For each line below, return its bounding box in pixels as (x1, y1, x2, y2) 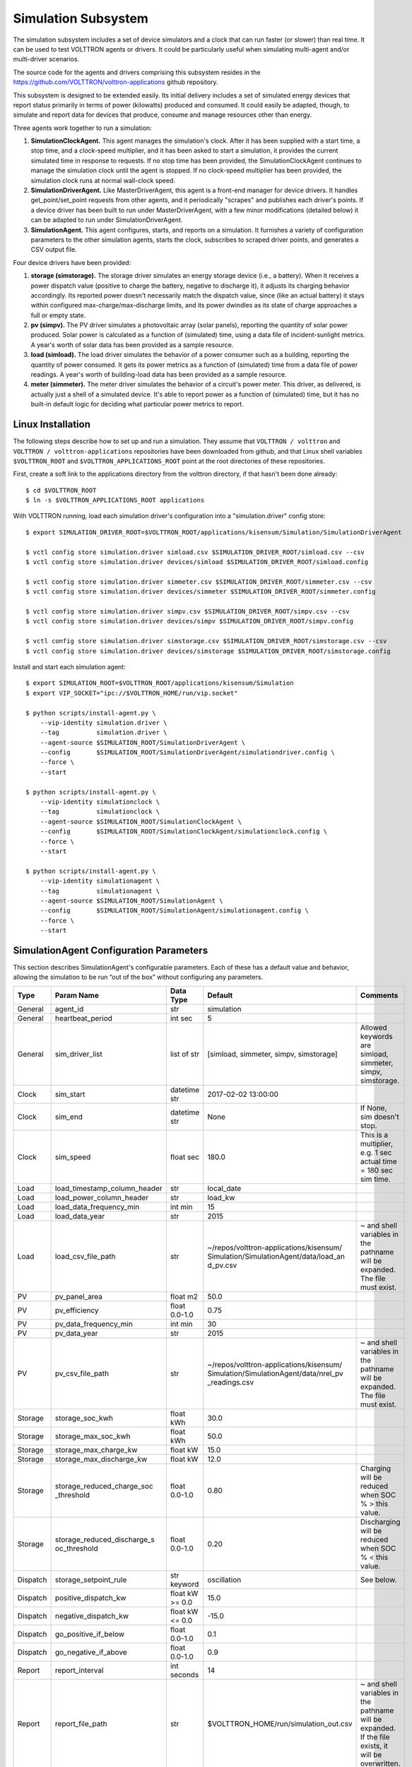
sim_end (54, 1112, 83, 1122)
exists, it (360, 1741, 388, 1751)
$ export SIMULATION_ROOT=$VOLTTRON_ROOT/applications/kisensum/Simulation (25, 679, 294, 687)
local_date (207, 1183, 242, 1193)
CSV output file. (30, 245, 77, 254)
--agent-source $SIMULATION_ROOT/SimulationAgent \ (40, 896, 223, 905)
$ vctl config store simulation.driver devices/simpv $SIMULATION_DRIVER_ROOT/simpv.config (25, 617, 353, 626)
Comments (360, 990, 399, 1000)
